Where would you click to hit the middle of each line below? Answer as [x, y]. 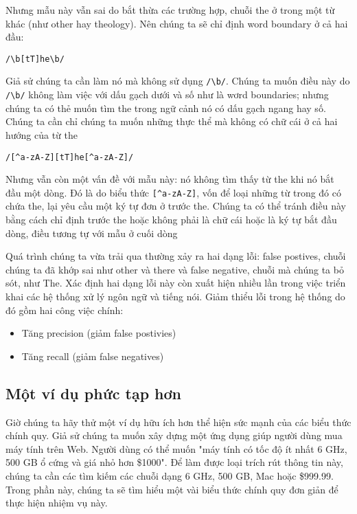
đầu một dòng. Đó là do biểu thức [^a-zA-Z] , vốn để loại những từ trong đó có [173, 192]
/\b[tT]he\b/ [35, 59]
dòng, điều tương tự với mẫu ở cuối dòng [92, 233]
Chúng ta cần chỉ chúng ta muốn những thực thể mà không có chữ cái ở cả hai [172, 121]
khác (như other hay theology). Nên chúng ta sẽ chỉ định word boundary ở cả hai [177, 23]
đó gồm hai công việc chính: [65, 310]
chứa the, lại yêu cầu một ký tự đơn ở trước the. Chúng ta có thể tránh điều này [176, 206]
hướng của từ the [42, 134]
